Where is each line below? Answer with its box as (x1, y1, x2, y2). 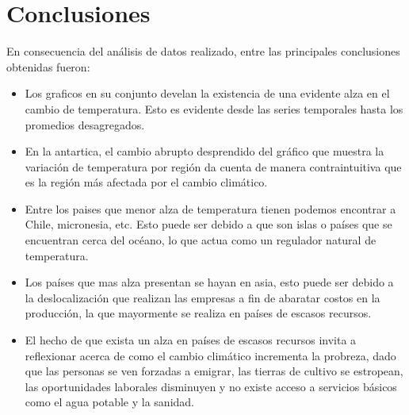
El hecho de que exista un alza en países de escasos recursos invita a (25, 332, 357, 348)
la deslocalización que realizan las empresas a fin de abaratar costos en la (25, 289, 380, 305)
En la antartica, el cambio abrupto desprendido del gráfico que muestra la (25, 143, 384, 159)
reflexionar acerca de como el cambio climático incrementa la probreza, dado (25, 347, 396, 363)
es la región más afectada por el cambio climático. (25, 174, 268, 190)
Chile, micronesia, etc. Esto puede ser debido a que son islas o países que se (25, 216, 392, 232)
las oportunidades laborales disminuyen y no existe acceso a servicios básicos (25, 378, 397, 394)
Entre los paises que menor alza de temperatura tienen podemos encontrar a (25, 200, 396, 217)
